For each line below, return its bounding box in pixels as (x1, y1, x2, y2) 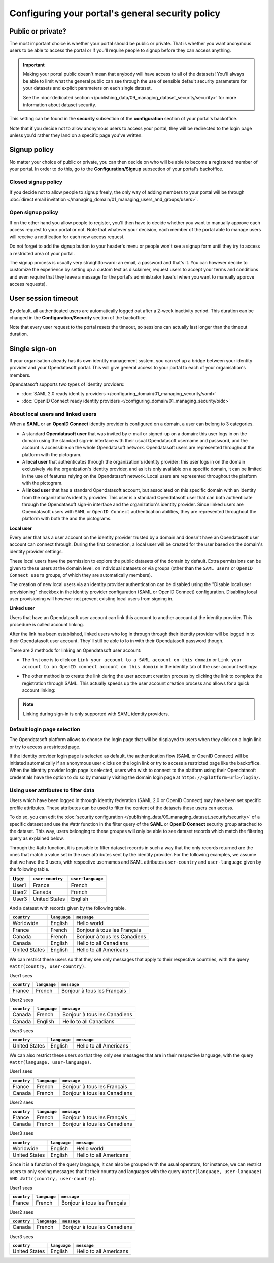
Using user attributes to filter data (9, 787, 95, 794)
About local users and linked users (9, 410, 97, 417)
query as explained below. (9, 835, 64, 841)
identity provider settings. (9, 548, 63, 555)
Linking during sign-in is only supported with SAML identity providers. (23, 711, 169, 717)
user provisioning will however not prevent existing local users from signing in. (9, 596, 174, 602)
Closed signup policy (9, 178, 63, 186)
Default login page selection (9, 726, 81, 733)
